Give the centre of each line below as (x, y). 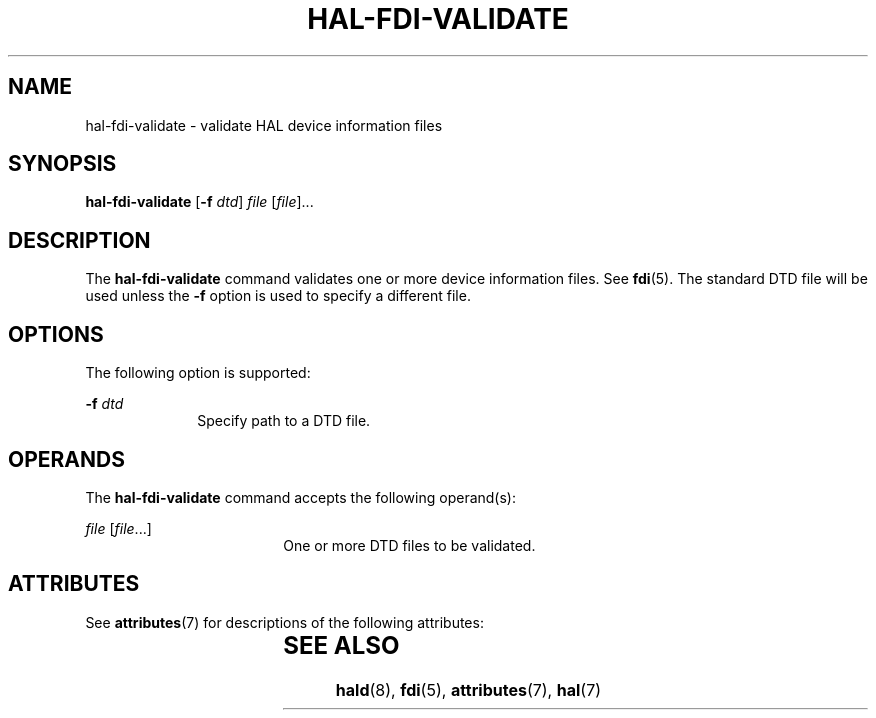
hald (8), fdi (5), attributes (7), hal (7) (468, 689)
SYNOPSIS (62, 164)
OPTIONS (56, 334)
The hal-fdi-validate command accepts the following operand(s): (300, 497)
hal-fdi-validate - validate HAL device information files (264, 125)
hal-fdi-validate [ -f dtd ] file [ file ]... (199, 202)
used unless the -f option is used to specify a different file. (278, 296)
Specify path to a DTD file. (284, 421)
